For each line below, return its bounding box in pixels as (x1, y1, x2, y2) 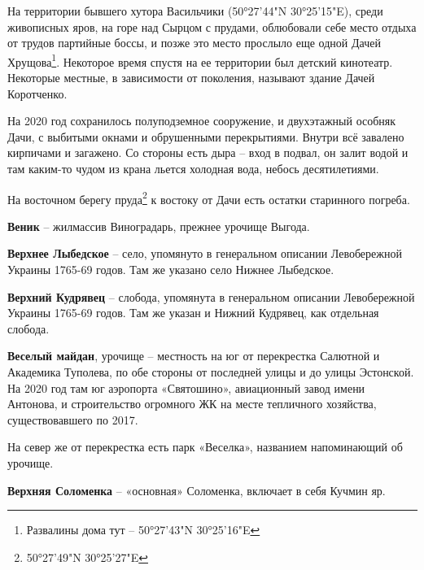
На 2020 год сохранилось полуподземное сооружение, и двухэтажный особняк (7, 112, 396, 129)
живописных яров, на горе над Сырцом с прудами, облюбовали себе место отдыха (7, 18, 417, 35)
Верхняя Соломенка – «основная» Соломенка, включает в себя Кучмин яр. (7, 481, 386, 498)
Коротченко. (7, 85, 68, 102)
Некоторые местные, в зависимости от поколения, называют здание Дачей (7, 69, 375, 86)
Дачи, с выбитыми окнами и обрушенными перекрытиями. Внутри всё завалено (7, 128, 404, 145)
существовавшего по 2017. (7, 411, 138, 428)
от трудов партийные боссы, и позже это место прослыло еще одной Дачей (7, 34, 381, 51)
